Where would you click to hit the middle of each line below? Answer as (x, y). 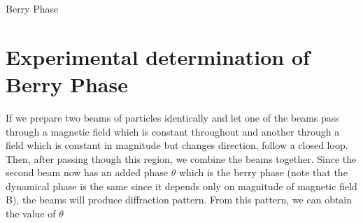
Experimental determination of (158, 56)
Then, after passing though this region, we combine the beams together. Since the (181, 158)
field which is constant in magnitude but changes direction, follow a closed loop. (177, 145)
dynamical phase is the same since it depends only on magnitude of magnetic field (181, 186)
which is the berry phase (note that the (263, 172)
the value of (31, 214)
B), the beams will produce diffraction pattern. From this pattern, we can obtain (179, 200)
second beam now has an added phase (87, 172)
